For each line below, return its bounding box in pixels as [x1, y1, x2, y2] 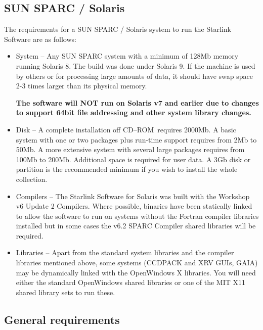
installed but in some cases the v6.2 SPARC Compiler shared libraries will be [16, 220, 256, 231]
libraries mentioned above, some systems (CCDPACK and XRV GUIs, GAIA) [16, 257, 258, 268]
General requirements [4, 311, 120, 327]
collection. [16, 173, 48, 184]
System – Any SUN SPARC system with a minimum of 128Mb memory [16, 51, 239, 61]
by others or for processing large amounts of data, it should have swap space [16, 70, 253, 81]
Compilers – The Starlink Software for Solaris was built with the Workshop [16, 191, 250, 201]
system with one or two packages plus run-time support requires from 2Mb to [16, 134, 257, 145]
